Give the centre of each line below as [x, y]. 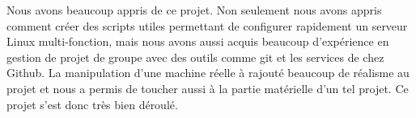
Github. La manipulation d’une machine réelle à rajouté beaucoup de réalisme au [208, 73]
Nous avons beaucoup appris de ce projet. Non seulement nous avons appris [194, 10]
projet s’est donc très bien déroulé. [92, 104]
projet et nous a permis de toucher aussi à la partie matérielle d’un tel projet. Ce [208, 88]
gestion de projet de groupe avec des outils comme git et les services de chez [195, 57]
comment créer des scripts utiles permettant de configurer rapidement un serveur [207, 25]
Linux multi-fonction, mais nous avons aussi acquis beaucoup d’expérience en [198, 41]
